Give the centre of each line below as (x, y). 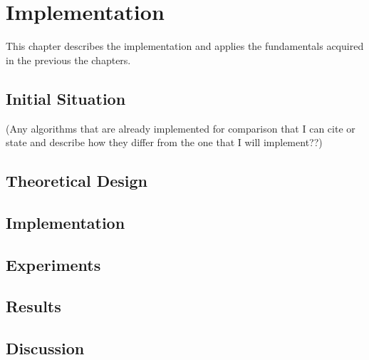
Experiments (53, 264)
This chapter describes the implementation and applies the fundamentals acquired (185, 46)
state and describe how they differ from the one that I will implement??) (164, 142)
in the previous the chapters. (68, 60)
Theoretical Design (77, 181)
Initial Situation (66, 98)
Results (33, 306)
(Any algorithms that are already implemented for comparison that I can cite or (181, 128)
